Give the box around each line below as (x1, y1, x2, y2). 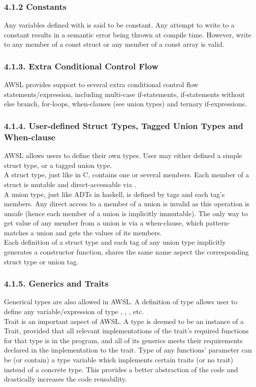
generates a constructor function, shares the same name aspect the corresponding (4, 247, 249, 257)
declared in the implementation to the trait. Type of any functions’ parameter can (4, 345, 252, 355)
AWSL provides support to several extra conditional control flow (4, 79, 198, 90)
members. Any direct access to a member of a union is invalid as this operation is (4, 198, 250, 209)
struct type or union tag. (4, 256, 79, 266)
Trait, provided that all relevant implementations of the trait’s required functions (4, 325, 249, 336)
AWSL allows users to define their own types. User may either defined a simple (4, 150, 242, 161)
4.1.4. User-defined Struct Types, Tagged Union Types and (4, 119, 243, 131)
